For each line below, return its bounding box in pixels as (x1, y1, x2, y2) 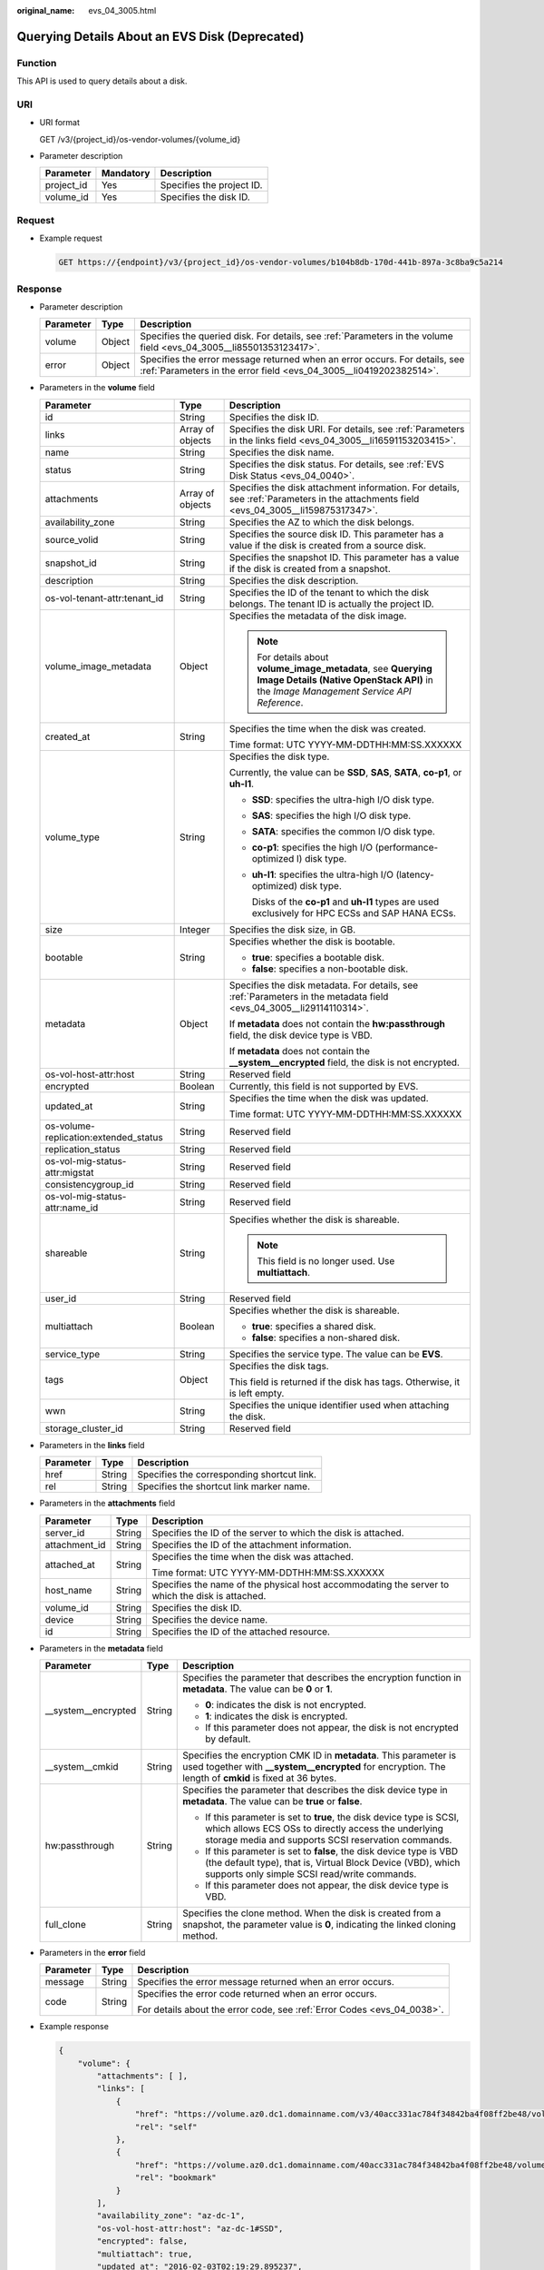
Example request (39, 232, 103, 244)
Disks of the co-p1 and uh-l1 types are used (251, 895, 440, 908)
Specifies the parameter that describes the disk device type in (182, 1783, 448, 1796)
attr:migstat (44, 1166, 94, 1179)
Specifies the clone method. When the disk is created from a (182, 1907, 442, 1920)
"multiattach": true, (96, 2248, 193, 2259)
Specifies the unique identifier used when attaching (228, 1398, 450, 1411)
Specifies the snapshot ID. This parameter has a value (228, 550, 460, 563)
